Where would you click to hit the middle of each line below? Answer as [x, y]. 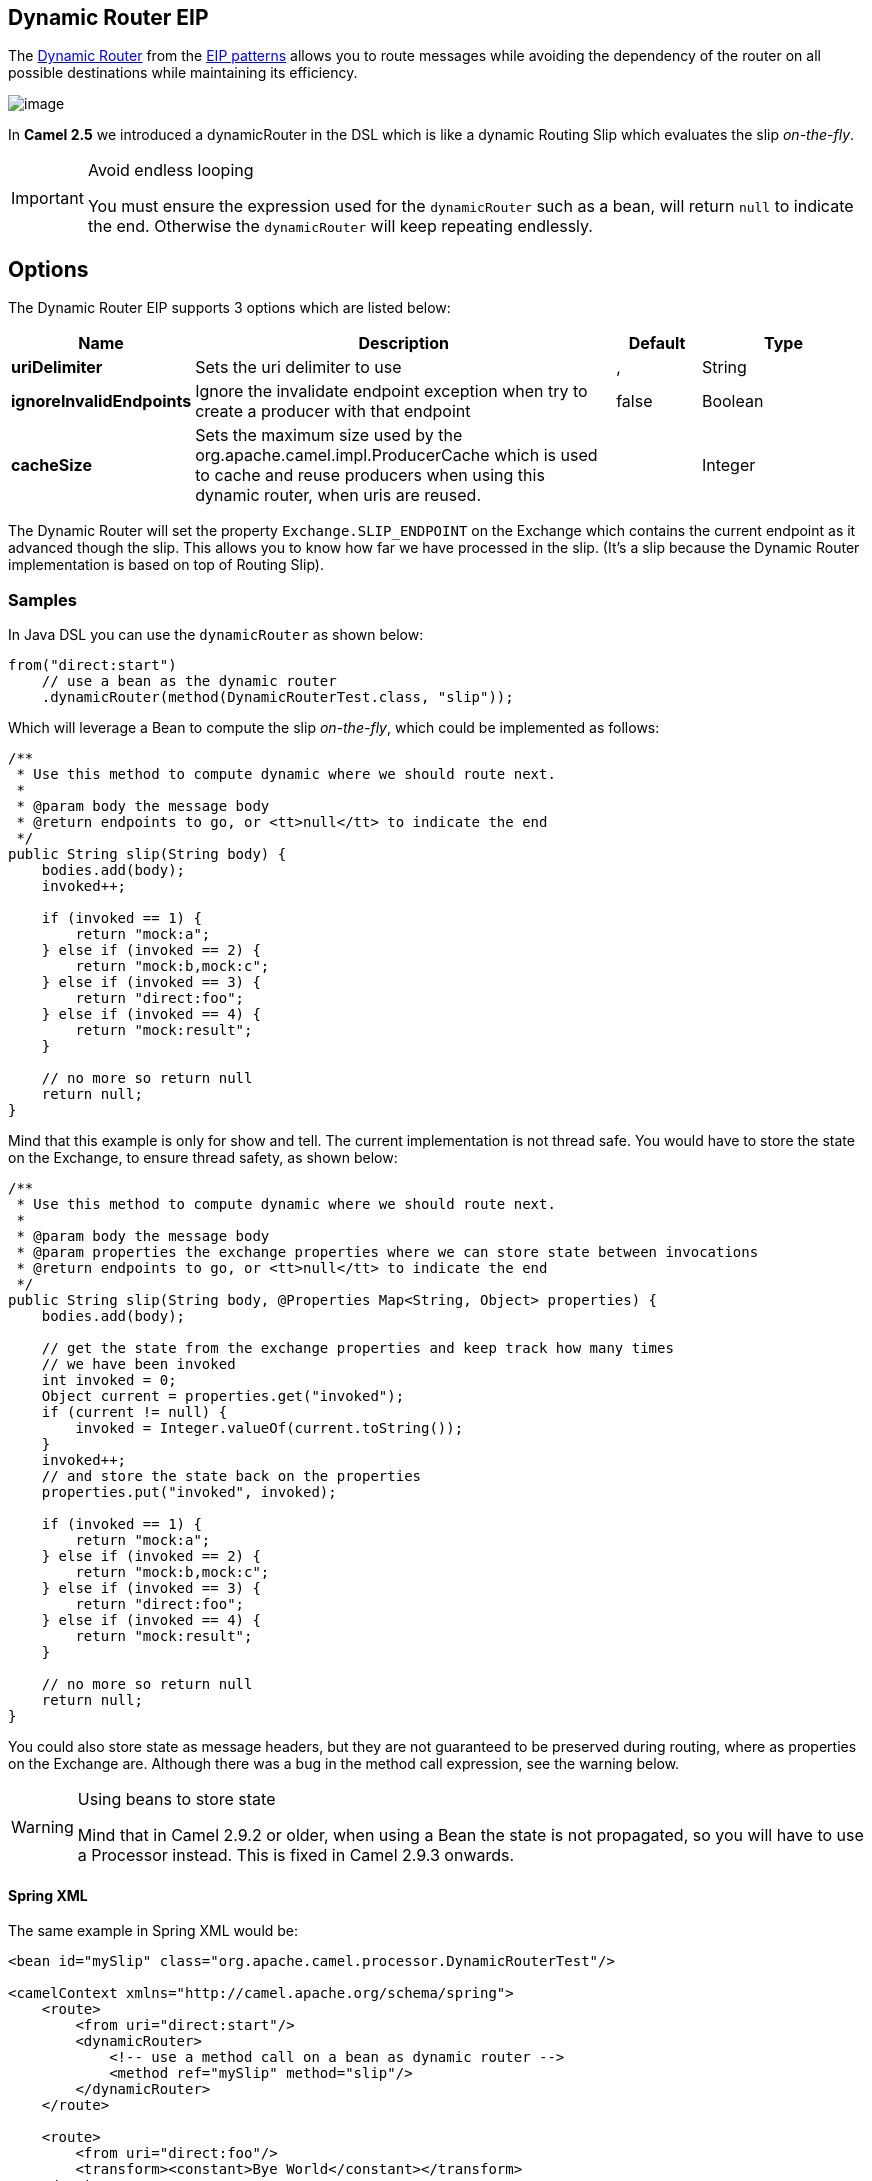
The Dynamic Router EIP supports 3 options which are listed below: [229, 308]
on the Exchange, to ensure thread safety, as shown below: [203, 1158]
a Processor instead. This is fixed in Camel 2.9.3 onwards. [296, 1855]
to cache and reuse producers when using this [370, 475]
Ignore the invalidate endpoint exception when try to [391, 391]
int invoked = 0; [109, 1380]
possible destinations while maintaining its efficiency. [183, 73]
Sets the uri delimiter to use [298, 367]
